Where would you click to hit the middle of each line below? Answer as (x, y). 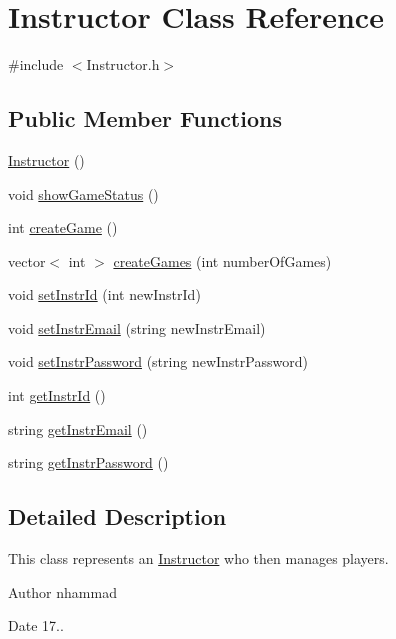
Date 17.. (36, 625)
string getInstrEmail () (78, 428)
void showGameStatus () (83, 193)
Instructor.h (123, 64)
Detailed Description (117, 516)
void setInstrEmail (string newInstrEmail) (137, 327)
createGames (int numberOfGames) (222, 260)
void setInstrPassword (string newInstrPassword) (158, 361)
